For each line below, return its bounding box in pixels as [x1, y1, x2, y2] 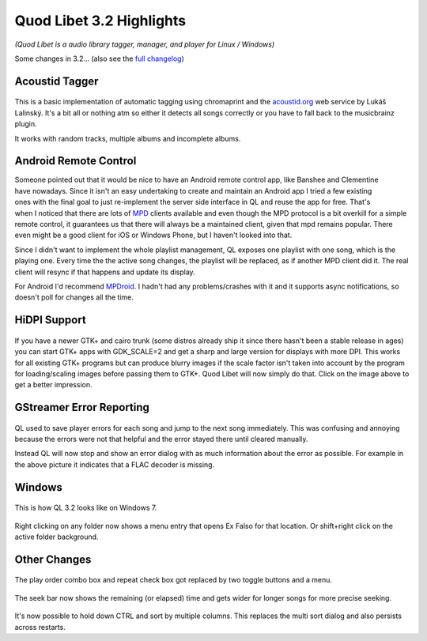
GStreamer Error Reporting [14, 401, 150, 414]
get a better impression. [14, 380, 93, 390]
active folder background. [14, 532, 99, 541]
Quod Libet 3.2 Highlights [14, 12, 187, 29]
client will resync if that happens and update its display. [14, 267, 195, 277]
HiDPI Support [14, 313, 86, 327]
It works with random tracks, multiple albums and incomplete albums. [14, 134, 241, 143]
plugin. [14, 119, 37, 129]
